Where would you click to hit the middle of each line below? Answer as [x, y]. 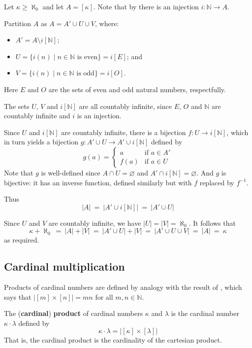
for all [104, 296]
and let [53, 6]
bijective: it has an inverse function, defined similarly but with [98, 182]
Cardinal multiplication [64, 266]
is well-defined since [71, 172]
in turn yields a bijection [41, 142]
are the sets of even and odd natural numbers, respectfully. [137, 89]
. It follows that [212, 223]
